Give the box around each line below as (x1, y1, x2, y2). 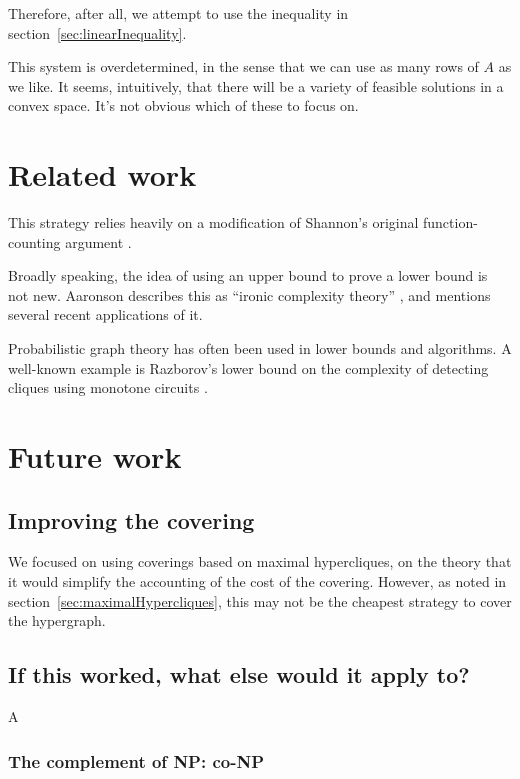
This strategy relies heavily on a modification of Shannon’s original (8, 212, 419, 233)
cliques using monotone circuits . (8, 377, 208, 398)
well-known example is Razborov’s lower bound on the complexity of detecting (8, 357, 489, 378)
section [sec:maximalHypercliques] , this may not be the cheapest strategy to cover (8, 590, 512, 611)
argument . (65, 231, 132, 252)
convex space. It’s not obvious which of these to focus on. (8, 95, 359, 116)
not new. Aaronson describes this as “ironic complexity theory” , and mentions (8, 284, 491, 305)
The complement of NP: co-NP (8, 748, 265, 773)
